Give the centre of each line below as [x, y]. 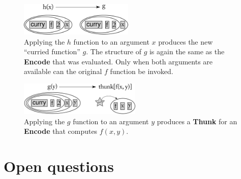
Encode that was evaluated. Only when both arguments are [118, 61]
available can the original [63, 71]
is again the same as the [187, 51]
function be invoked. [142, 71]
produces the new [186, 41]
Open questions [59, 166]
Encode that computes [61, 131]
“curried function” [52, 51]
